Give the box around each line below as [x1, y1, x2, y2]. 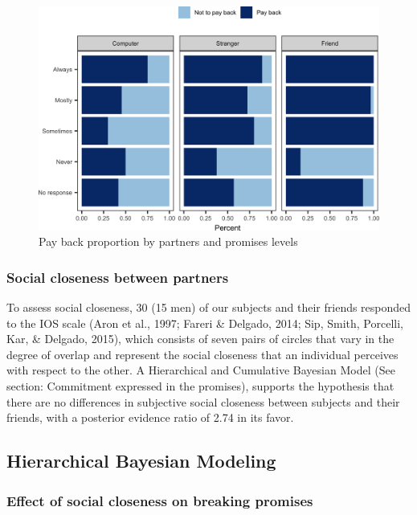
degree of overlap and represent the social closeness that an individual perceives [6, 345, 399, 362]
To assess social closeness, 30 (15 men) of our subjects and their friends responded [6, 299, 411, 316]
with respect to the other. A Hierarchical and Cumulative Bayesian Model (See [6, 362, 395, 378]
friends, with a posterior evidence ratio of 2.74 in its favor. [6, 409, 294, 426]
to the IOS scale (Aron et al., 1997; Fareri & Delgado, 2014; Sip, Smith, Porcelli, [6, 314, 403, 331]
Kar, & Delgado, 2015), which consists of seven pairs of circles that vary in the [6, 330, 395, 347]
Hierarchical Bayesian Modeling [6, 448, 276, 473]
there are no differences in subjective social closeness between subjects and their [6, 393, 400, 410]
